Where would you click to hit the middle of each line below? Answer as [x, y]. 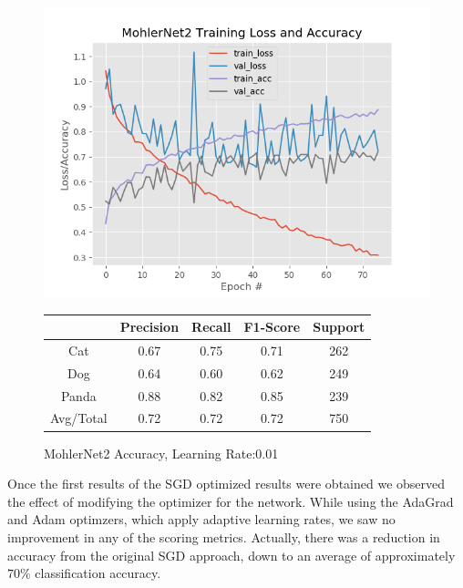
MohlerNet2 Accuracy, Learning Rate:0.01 [161, 453]
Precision [149, 327]
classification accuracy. [98, 573]
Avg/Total [79, 418]
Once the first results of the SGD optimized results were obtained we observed [226, 484]
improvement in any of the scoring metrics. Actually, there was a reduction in [224, 536]
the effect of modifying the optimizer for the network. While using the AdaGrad [231, 501]
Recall [211, 327]
